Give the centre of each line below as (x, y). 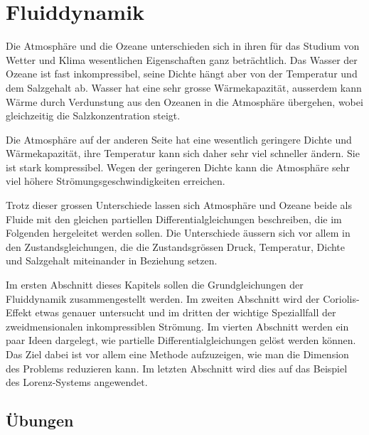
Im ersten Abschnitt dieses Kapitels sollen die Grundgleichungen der (155, 285)
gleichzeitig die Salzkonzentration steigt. (93, 116)
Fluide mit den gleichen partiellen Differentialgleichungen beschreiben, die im (174, 219)
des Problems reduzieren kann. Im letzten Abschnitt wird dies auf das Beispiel (177, 368)
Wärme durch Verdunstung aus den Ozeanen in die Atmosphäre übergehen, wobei (184, 101)
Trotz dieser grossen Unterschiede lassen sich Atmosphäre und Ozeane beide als (179, 205)
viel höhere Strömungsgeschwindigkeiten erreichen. (116, 181)
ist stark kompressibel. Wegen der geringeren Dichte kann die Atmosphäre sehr (178, 167)
